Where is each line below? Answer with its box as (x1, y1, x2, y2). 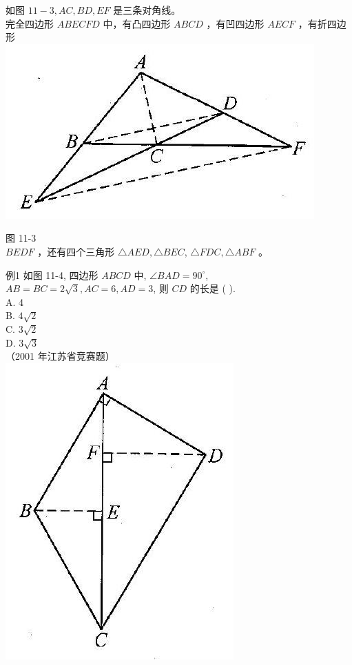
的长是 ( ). (189, 281, 236, 296)
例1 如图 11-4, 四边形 (6, 267, 99, 282)
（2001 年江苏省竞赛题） (6, 349, 115, 363)
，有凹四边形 (206, 16, 265, 30)
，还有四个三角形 (37, 244, 115, 258)
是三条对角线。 (113, 3, 181, 17)
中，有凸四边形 (103, 16, 171, 30)
